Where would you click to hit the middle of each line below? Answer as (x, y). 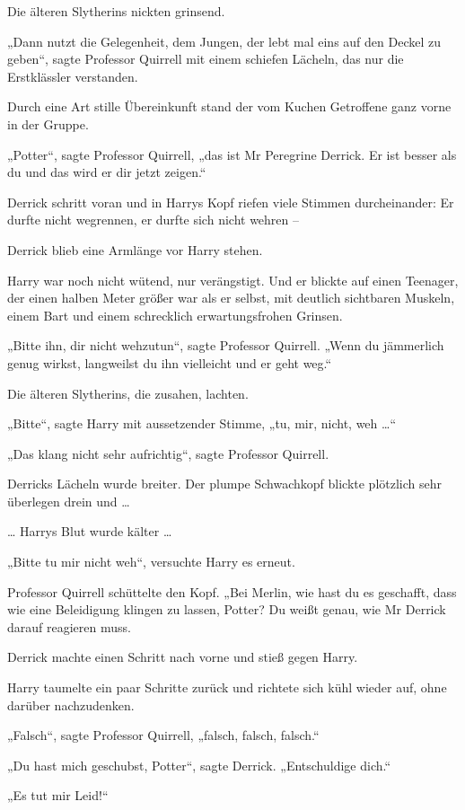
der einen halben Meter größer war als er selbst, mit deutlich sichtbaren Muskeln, (231, 298)
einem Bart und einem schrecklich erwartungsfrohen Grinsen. (175, 315)
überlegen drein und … (69, 501)
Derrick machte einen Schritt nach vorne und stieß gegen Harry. (183, 657)
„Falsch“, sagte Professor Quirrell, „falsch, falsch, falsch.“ (163, 735)
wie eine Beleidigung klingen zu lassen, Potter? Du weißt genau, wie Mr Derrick (227, 609)
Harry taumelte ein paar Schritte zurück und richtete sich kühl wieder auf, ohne (227, 687)
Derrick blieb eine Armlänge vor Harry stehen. (135, 249)
